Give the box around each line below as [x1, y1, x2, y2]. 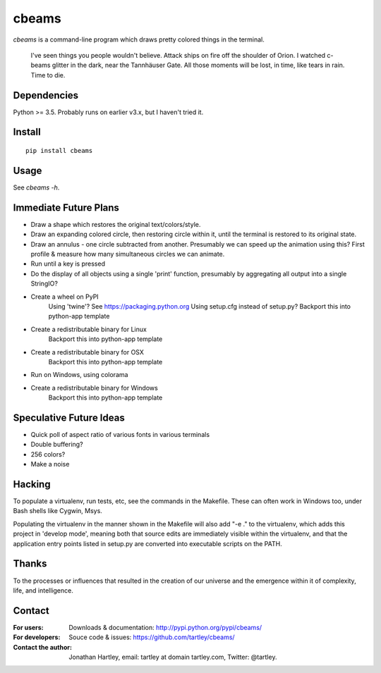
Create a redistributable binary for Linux [30, 325, 147, 333]
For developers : [13, 633, 61, 641]
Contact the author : [13, 643, 72, 651]
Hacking [13, 478, 51, 490]
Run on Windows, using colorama [30, 371, 128, 379]
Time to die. [30, 70, 66, 79]
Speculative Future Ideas [13, 412, 125, 424]
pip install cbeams [25, 147, 93, 155]
